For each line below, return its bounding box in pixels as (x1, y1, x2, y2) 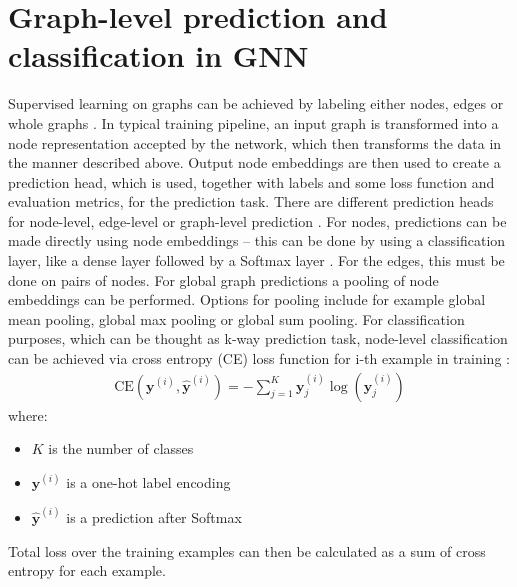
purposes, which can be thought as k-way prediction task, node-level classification (8, 328, 508, 349)
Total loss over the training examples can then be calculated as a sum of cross (8, 540, 486, 561)
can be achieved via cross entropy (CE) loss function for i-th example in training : (8, 348, 510, 369)
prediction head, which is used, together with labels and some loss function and (8, 171, 495, 192)
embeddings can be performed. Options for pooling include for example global (8, 289, 486, 310)
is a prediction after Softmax (66, 507, 242, 528)
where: (8, 404, 48, 425)
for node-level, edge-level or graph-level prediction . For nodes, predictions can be (8, 210, 507, 231)
